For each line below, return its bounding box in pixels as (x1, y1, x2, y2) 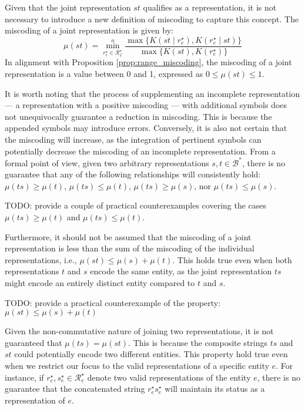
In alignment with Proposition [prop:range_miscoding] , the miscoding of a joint (5, 56, 292, 68)
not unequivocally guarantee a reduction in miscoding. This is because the (5, 110, 272, 122)
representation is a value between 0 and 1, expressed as (5, 68, 203, 80)
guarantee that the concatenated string (5, 382, 145, 395)
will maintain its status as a (165, 382, 265, 395)
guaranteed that (5, 336, 62, 348)
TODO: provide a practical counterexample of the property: (5, 296, 221, 308)
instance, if (5, 371, 44, 383)
